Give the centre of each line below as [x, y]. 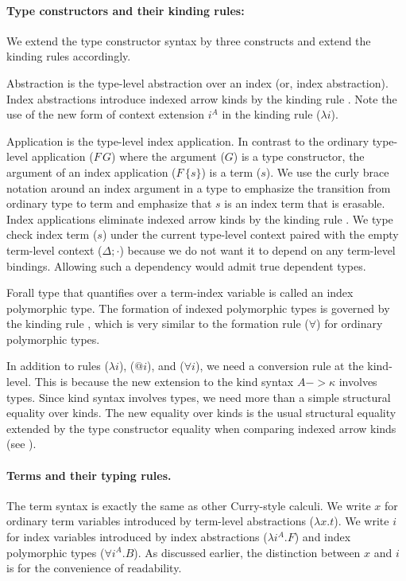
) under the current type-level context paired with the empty [250, 234]
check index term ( [52, 234]
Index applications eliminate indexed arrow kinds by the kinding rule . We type [200, 218]
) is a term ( [231, 172]
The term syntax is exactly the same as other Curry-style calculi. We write [189, 505]
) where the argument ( [168, 156]
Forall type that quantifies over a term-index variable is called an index [180, 292]
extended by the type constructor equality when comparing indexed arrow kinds [201, 428]
